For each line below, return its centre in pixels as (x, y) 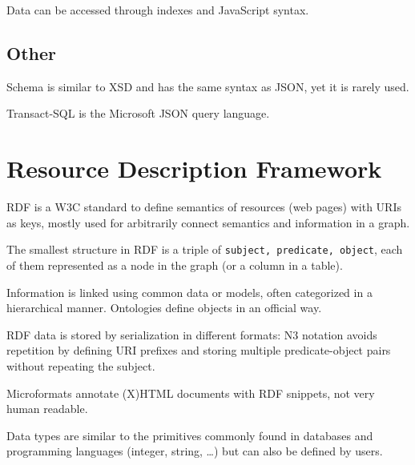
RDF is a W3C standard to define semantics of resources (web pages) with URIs (204, 207)
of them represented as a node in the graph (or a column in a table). (175, 265)
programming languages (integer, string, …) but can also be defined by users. (195, 451)
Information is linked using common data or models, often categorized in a (189, 292)
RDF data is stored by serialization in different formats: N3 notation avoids (192, 334)
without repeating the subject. (81, 365)
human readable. (47, 409)
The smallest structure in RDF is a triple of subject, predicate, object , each (205, 249)
